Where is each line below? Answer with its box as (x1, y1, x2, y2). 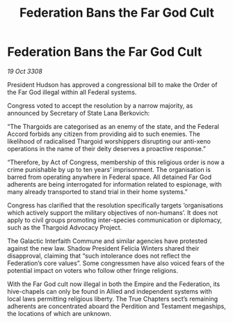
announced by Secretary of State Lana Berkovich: (7, 109, 150, 117)
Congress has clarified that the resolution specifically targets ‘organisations (7, 200, 224, 210)
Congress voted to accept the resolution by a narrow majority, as (7, 101, 193, 109)
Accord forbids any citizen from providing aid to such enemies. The (7, 129, 200, 138)
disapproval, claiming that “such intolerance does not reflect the (7, 251, 191, 260)
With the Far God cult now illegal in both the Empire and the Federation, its (7, 280, 220, 288)
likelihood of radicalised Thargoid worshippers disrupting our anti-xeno (7, 137, 211, 145)
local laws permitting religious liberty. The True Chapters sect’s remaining (7, 294, 218, 303)
